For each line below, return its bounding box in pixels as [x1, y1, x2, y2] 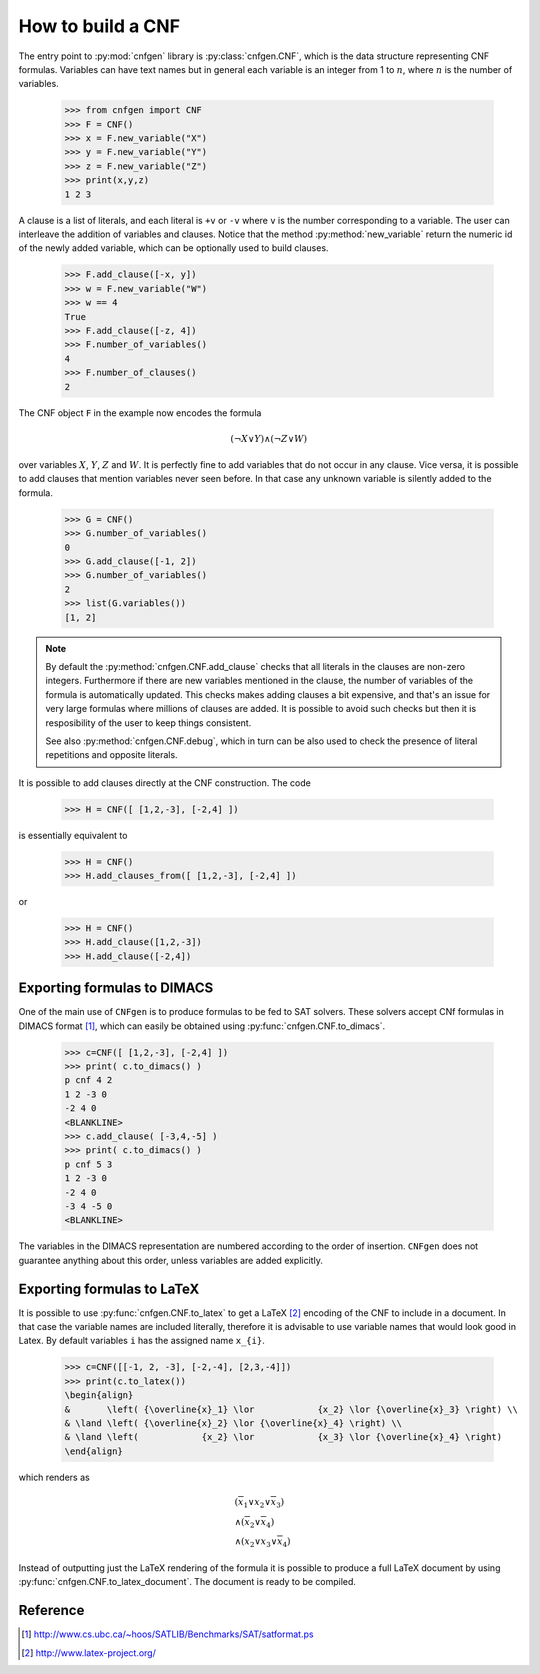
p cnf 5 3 [64, 1158, 113, 1170]
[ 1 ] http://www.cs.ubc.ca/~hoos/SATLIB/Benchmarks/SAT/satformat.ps [21, 1628, 314, 1640]
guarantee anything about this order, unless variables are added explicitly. [18, 1254, 324, 1266]
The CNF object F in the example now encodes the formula [18, 406, 262, 419]
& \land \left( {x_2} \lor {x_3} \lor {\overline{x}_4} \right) [64, 1431, 503, 1443]
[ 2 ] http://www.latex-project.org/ [21, 1646, 157, 1659]
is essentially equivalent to [18, 829, 128, 841]
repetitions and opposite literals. [45, 749, 179, 761]
